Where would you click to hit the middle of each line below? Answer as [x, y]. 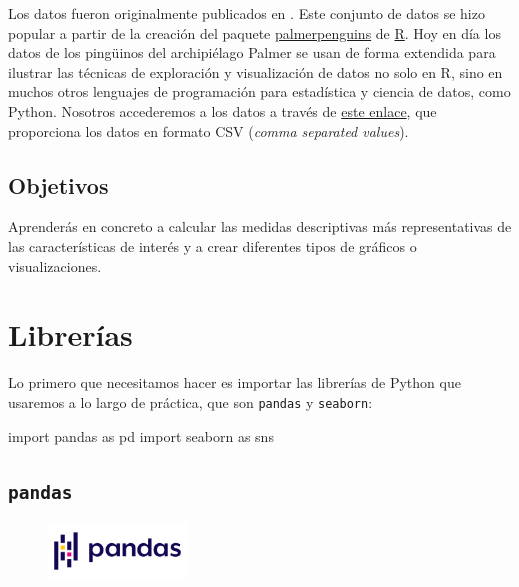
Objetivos [58, 184]
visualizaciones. [55, 265]
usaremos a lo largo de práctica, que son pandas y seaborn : [190, 401]
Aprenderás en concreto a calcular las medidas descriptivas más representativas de [260, 226]
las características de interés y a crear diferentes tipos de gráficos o [212, 245]
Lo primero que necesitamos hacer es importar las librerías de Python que [234, 382]
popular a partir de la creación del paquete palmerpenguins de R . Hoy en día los [254, 32]
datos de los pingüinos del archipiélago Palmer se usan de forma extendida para [252, 52]
